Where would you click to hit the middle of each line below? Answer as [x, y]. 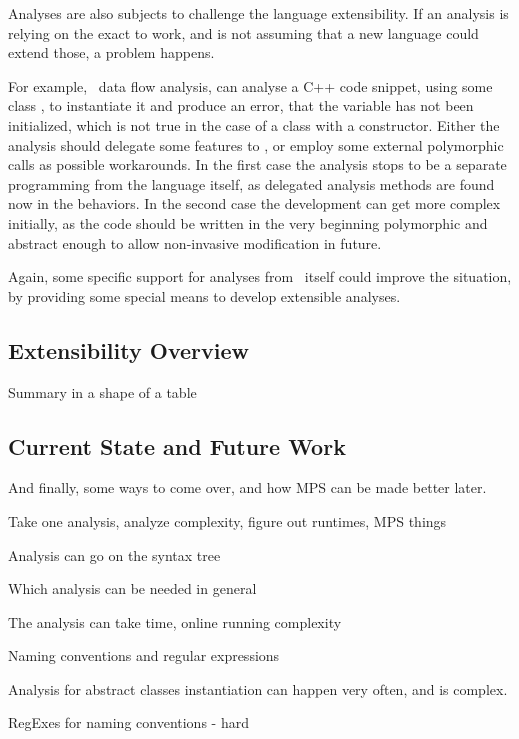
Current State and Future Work [177, 445]
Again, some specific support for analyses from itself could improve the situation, [260, 276]
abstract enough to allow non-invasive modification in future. [195, 242]
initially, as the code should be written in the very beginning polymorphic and [248, 222]
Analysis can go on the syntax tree [114, 554]
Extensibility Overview [128, 349]
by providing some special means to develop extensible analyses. [204, 295]
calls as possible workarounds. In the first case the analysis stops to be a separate [257, 164]
